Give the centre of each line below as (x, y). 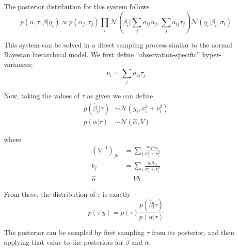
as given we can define (120, 96)
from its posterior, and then (193, 232)
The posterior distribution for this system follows (77, 6)
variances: (18, 64)
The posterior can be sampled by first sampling (74, 232)
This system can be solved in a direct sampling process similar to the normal (118, 45)
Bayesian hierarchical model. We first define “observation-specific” (102, 54)
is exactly (117, 194)
